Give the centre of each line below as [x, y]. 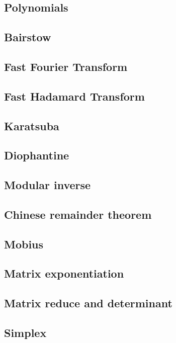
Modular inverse [48, 185]
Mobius [24, 244]
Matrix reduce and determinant [88, 303]
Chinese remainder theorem [78, 214]
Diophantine [37, 155]
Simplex [25, 332]
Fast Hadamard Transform [74, 96]
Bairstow [28, 37]
